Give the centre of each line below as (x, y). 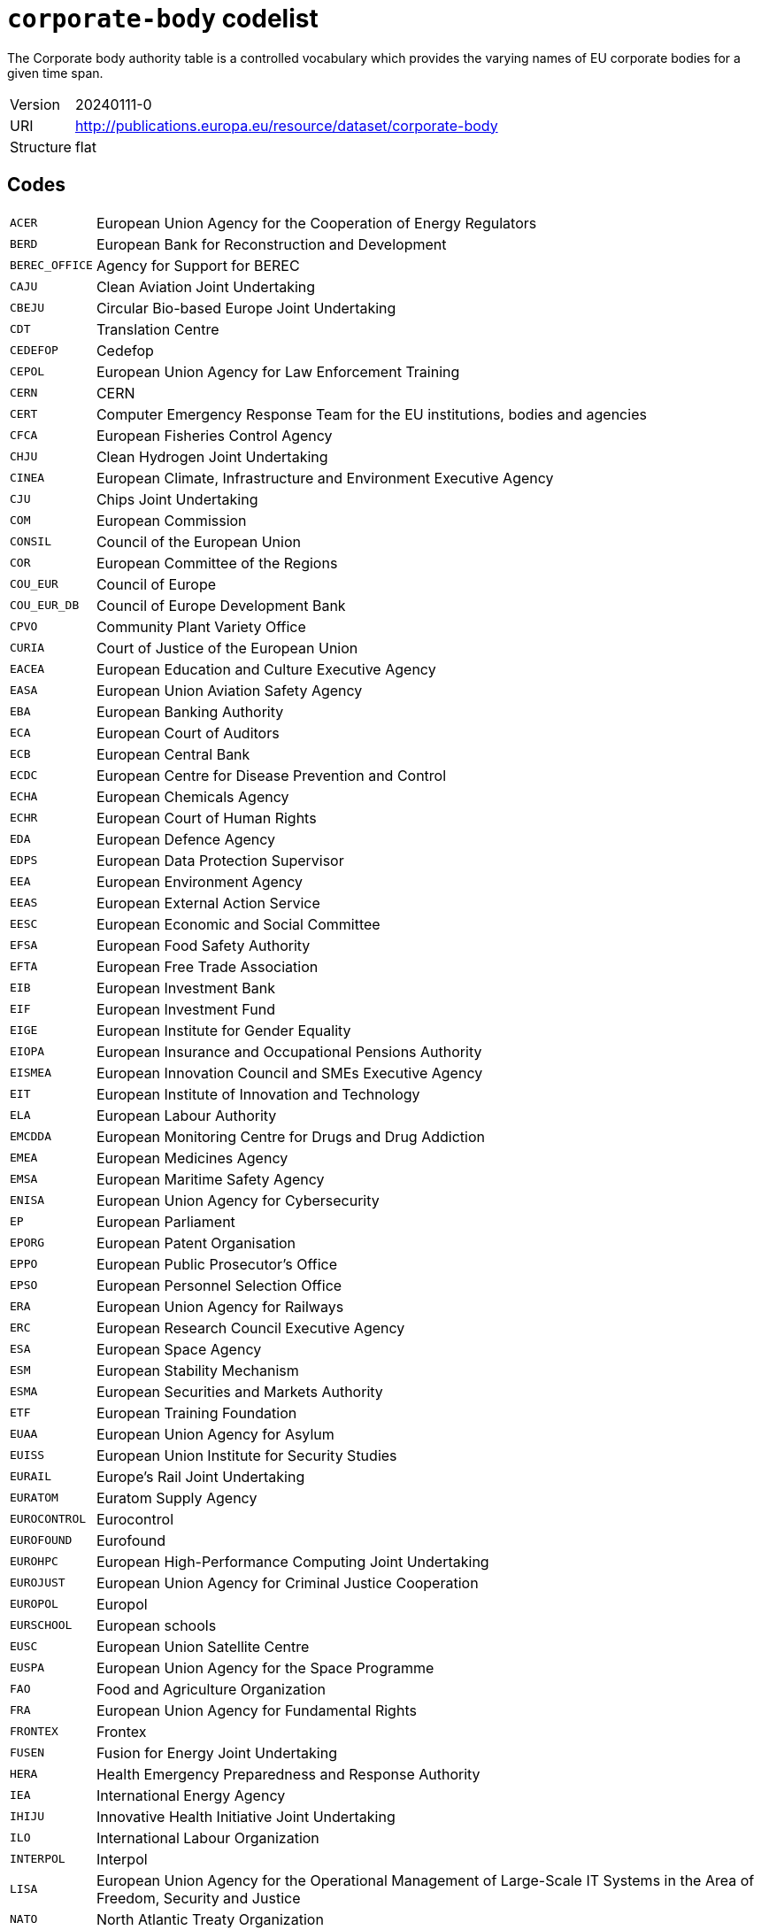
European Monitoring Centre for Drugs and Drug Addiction (290, 1136)
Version (35, 104)
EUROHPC (34, 1562)
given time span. (55, 73)
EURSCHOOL (41, 1625)
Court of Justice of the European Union (227, 648)
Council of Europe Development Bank (221, 605)
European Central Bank (173, 754)
